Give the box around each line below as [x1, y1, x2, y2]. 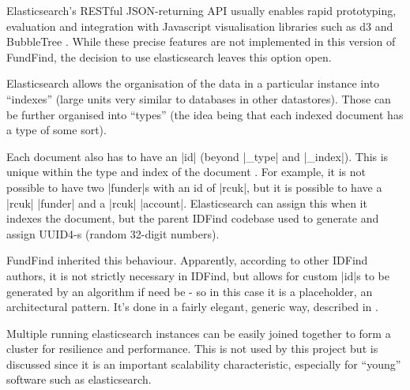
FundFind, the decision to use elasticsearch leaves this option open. [6, 48, 332, 65]
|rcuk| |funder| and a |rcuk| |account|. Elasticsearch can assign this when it [6, 194, 367, 211]
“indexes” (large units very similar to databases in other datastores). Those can [6, 90, 391, 107]
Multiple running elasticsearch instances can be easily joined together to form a [6, 324, 391, 341]
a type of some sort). [6, 122, 107, 138]
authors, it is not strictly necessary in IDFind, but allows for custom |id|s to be [6, 267, 389, 283]
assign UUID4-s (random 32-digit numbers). [6, 225, 220, 242]
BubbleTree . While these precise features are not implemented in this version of [6, 33, 396, 50]
